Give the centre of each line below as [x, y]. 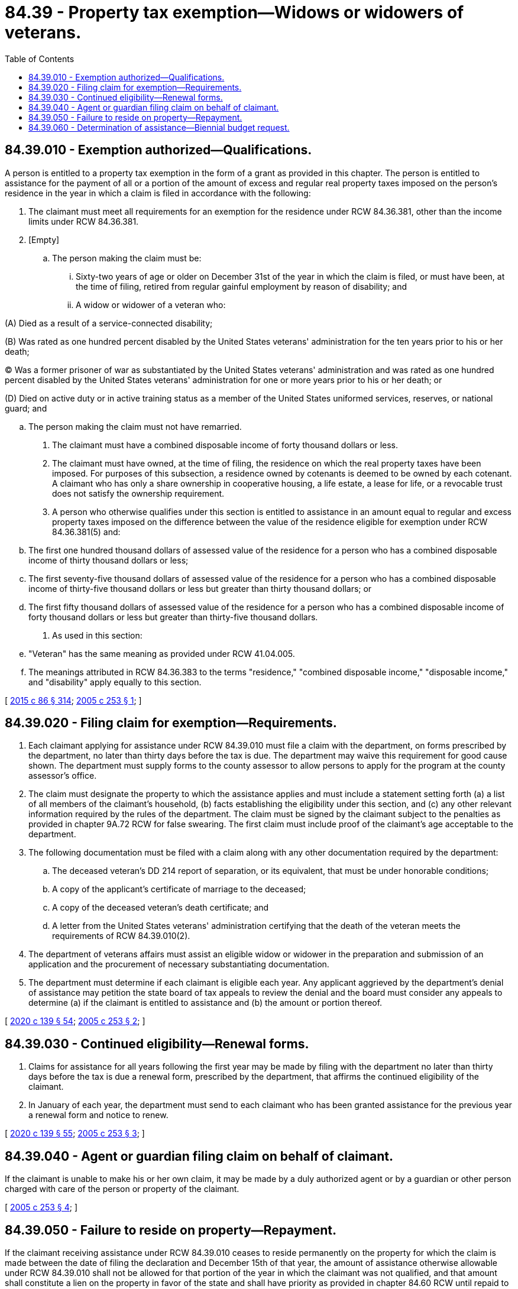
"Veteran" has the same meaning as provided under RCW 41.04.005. [162, 653]
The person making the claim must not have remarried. [135, 426]
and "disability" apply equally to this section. [115, 682]
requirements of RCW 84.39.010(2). [121, 936]
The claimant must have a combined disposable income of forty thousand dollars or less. [225, 445]
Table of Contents [40, 59]
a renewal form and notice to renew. [98, 1115]
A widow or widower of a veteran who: [151, 305]
